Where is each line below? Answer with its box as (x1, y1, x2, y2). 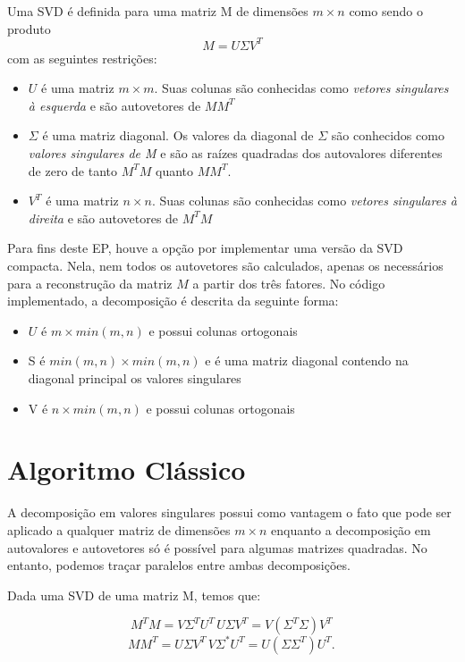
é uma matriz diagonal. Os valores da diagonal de (42, 126, 314, 145)
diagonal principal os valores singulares (28, 369, 241, 387)
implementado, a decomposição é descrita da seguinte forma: (7, 291, 339, 310)
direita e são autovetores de (28, 208, 179, 227)
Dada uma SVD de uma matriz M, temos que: (7, 585, 261, 604)
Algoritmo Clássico (7, 451, 246, 488)
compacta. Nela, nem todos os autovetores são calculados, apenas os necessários (7, 256, 444, 275)
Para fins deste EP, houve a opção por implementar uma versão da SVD (7, 239, 403, 257)
